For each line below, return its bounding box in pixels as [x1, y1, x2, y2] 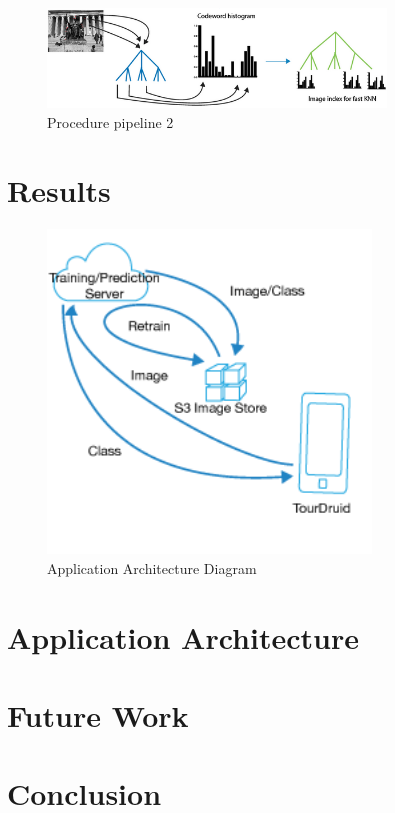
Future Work [7, 695, 189, 735]
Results [7, 170, 111, 211]
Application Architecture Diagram [47, 557, 257, 578]
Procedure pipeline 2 [47, 111, 174, 132]
